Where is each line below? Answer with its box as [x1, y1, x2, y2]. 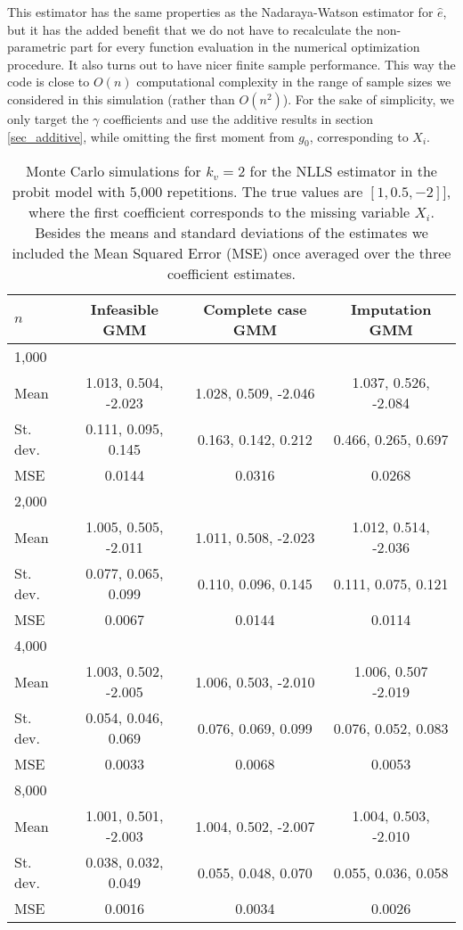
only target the [7, 109, 89, 128]
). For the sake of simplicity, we [282, 89, 454, 108]
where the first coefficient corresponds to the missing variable [28, 202, 410, 223]
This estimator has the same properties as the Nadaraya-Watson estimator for [7, 3, 434, 21]
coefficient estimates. [167, 263, 296, 284]
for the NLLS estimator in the [249, 160, 437, 182]
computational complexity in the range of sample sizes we [136, 72, 451, 91]
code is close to [7, 72, 90, 91]
